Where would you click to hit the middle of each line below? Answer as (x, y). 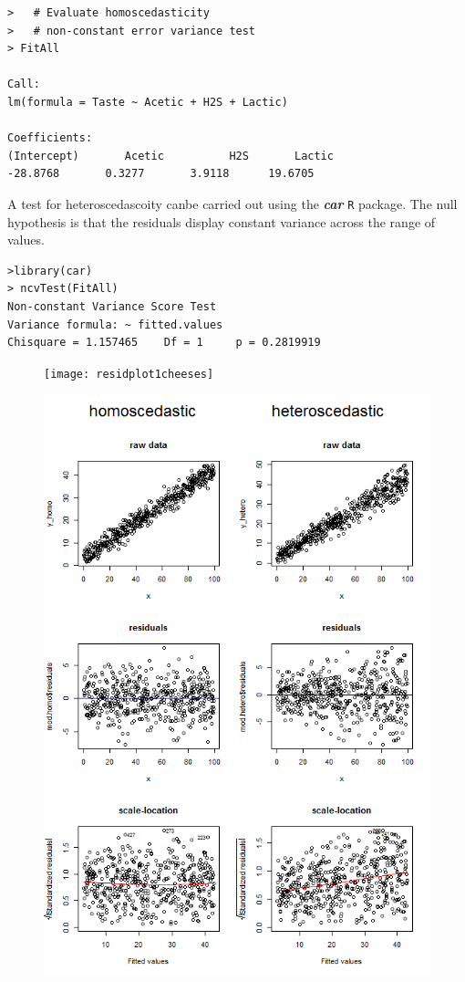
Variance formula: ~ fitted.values (115, 324)
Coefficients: (50, 138)
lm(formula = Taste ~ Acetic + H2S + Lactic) (148, 102)
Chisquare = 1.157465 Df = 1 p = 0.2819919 (164, 343)
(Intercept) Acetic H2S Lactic (170, 156)
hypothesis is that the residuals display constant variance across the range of (222, 221)
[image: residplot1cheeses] (129, 374)
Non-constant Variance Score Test (112, 306)
